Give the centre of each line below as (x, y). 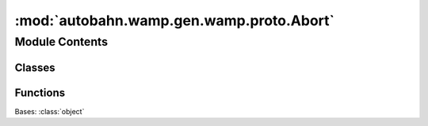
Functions (40, 93)
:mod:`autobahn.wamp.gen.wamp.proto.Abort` (174, 20)
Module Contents (61, 42)
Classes (35, 67)
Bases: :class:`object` (50, 111)
